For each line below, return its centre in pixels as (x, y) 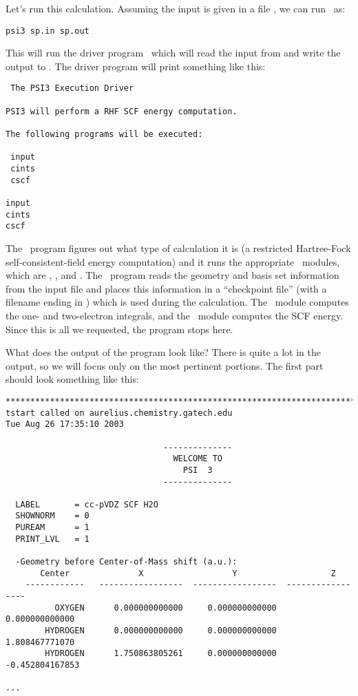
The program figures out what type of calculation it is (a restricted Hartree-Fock (178, 247)
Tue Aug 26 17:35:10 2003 (65, 424)
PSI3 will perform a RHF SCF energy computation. (122, 111)
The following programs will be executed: (104, 135)
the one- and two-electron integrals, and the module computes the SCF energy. (175, 315)
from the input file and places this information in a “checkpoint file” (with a (166, 288)
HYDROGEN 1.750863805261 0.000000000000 (161, 654)
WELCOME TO (198, 459)
